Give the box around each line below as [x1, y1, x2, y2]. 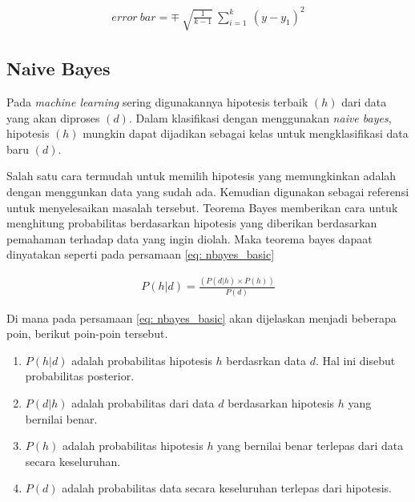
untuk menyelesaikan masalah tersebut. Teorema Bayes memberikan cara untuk [6, 199, 398, 215]
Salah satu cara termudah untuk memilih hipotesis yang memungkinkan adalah [6, 167, 397, 184]
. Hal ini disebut [315, 351, 396, 368]
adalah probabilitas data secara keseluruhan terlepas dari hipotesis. [62, 480, 392, 496]
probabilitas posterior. [25, 367, 135, 384]
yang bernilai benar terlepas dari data [217, 437, 404, 454]
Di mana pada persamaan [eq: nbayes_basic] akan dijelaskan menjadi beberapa [6, 309, 397, 326]
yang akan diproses [6, 109, 100, 126]
